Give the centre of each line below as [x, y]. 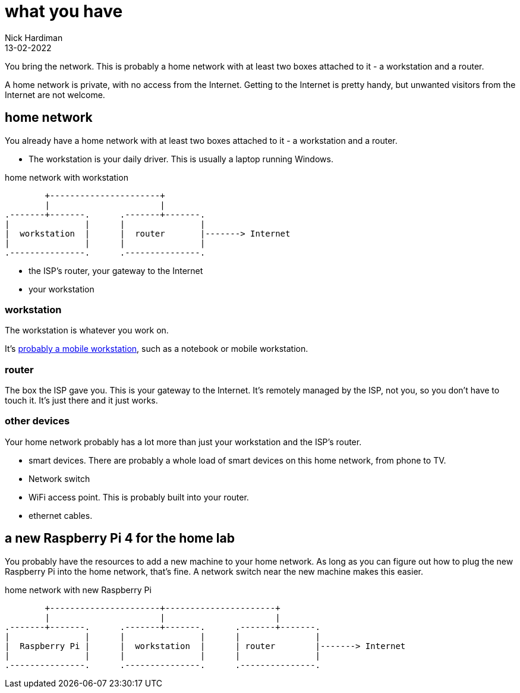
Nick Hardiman [34, 37]
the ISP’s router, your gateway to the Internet [116, 270]
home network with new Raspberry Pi [78, 590]
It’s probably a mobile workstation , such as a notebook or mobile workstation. [157, 349]
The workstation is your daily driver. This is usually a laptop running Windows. [181, 159]
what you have [64, 11]
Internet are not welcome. [55, 94]
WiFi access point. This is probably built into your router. [139, 497]
